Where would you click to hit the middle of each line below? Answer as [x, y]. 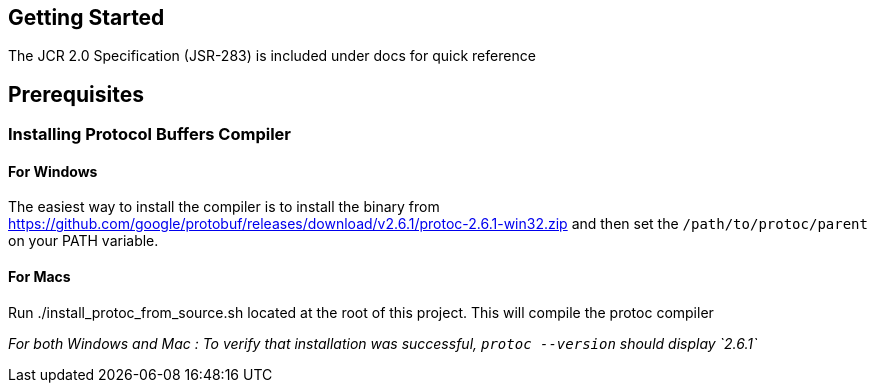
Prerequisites [76, 94]
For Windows [53, 171]
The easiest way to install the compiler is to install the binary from [224, 207]
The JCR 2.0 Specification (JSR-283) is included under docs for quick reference [272, 56]
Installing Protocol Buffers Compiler [150, 134]
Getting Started [86, 17]
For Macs [39, 277]
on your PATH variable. [83, 241]
